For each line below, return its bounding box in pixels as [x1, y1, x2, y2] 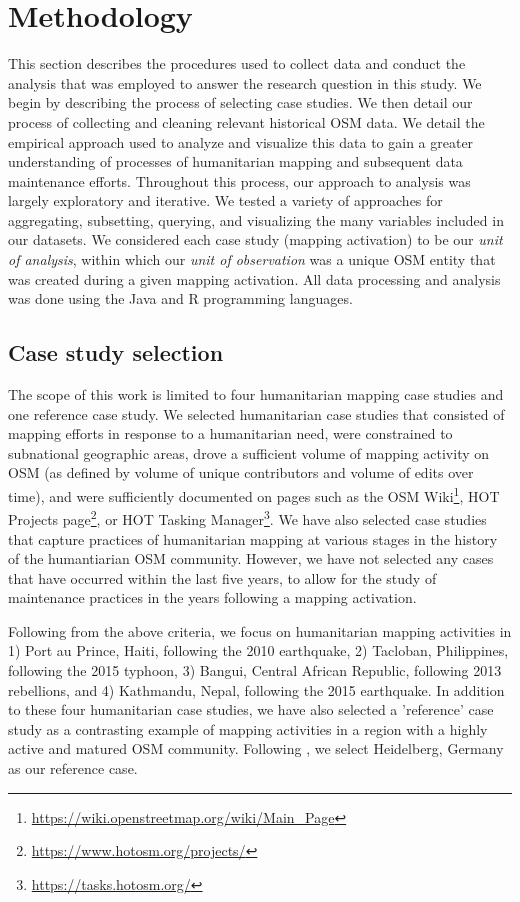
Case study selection [8, 337, 224, 368]
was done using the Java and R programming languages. [8, 288, 353, 309]
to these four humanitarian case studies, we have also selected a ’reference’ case [8, 699, 494, 720]
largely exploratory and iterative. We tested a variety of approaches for [8, 190, 443, 211]
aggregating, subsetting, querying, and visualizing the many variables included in [8, 209, 504, 230]
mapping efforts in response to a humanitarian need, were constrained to [8, 423, 453, 444]
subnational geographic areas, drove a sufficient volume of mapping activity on [8, 442, 490, 463]
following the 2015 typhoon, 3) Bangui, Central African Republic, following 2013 [8, 660, 502, 681]
